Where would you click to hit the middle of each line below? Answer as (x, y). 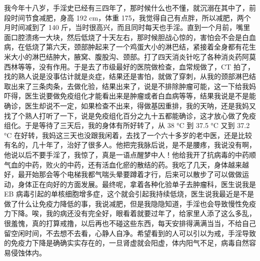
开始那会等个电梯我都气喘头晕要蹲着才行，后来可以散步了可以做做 (133, 174)
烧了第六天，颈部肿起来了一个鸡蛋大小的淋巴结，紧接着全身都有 (137, 47)
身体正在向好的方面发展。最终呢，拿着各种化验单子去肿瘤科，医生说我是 (137, 184)
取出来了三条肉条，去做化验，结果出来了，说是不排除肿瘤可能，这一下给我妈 (130, 86)
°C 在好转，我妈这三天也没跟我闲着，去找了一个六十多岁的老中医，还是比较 (128, 135)
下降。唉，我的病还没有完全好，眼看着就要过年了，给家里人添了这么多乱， (133, 213)
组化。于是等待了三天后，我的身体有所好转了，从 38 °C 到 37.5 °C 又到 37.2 (127, 125)
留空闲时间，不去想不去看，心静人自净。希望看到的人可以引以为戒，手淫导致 (130, 233)
